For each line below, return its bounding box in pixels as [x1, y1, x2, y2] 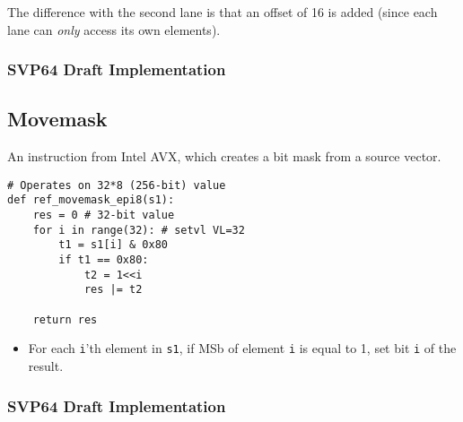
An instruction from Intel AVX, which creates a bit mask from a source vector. [7, 147, 441, 166]
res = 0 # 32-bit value [32, 209, 175, 222]
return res [32, 313, 98, 326]
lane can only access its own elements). [7, 20, 221, 39]
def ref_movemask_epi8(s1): [7, 194, 175, 207]
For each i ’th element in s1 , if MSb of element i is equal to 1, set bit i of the [28, 339, 457, 357]
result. [28, 357, 64, 375]
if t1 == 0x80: [58, 254, 149, 267]
